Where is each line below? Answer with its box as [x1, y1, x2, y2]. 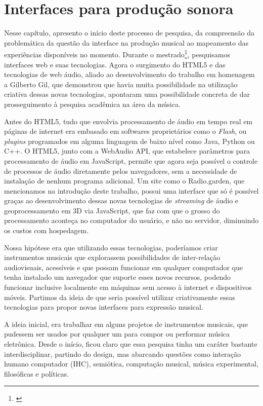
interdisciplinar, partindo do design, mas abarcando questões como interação [4, 348, 241, 359]
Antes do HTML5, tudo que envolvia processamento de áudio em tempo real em [4, 116, 253, 126]
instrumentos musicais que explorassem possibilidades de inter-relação [4, 252, 221, 263]
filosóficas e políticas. [4, 368, 69, 379]
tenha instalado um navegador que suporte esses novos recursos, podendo [4, 272, 231, 282]
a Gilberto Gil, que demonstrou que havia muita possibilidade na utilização [4, 79, 238, 89]
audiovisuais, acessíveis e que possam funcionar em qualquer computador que [4, 262, 243, 272]
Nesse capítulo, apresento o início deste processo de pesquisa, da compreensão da [4, 27, 255, 38]
